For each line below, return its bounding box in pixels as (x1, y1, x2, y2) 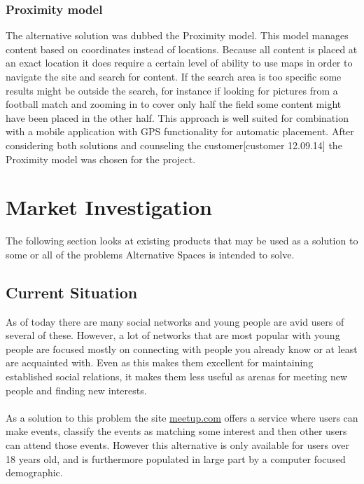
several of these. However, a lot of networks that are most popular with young (6, 328, 340, 343)
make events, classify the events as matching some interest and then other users (6, 424, 347, 438)
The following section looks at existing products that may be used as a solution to (6, 233, 358, 248)
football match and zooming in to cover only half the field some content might (6, 97, 342, 111)
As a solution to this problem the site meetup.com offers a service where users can (6, 410, 358, 424)
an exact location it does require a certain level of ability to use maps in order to (6, 55, 353, 70)
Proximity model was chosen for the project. (6, 151, 196, 166)
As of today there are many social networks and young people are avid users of (6, 314, 344, 329)
